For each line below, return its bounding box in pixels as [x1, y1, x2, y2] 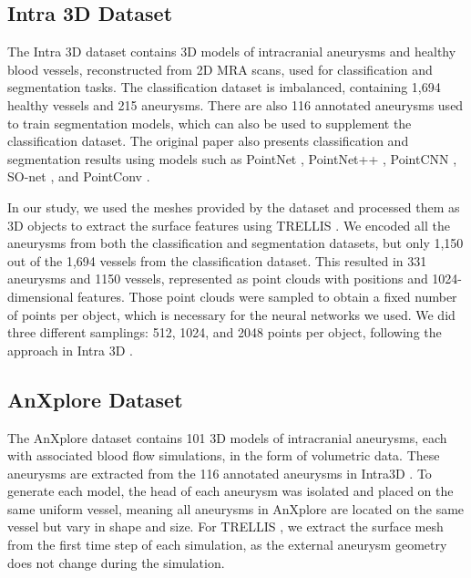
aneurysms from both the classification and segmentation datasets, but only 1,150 [7, 233, 464, 253]
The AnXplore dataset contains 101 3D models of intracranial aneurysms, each [7, 428, 447, 447]
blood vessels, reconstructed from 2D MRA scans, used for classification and [7, 59, 433, 78]
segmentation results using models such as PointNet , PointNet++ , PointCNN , [7, 149, 457, 168]
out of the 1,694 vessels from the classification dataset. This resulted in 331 [7, 251, 427, 270]
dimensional [7, 286, 74, 305]
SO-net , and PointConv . [7, 167, 150, 186]
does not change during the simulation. [7, 552, 225, 572]
